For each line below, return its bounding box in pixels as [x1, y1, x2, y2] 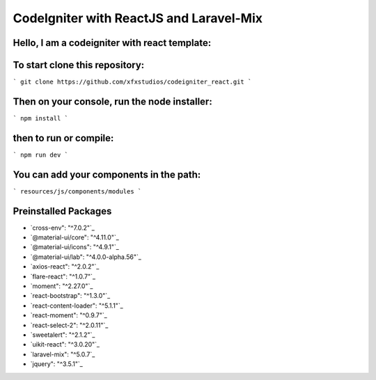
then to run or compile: [13, 132, 114, 144]
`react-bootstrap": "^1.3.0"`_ [30, 292, 111, 300]
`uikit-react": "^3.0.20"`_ [30, 340, 100, 349]
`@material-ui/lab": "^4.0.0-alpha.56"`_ [30, 253, 142, 261]
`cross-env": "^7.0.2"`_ [30, 223, 95, 232]
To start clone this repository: [13, 59, 145, 71]
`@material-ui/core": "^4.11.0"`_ [30, 233, 120, 242]
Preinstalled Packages [13, 205, 112, 217]
